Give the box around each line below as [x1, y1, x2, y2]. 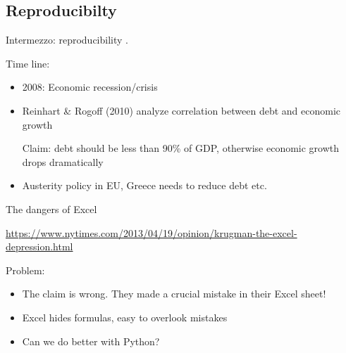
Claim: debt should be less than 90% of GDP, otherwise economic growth [22, 141, 340, 155]
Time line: [6, 56, 50, 70]
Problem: [6, 262, 45, 277]
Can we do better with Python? [22, 333, 160, 348]
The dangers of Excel [6, 201, 97, 216]
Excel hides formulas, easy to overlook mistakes [22, 309, 228, 324]
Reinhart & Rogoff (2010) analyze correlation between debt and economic [22, 103, 341, 117]
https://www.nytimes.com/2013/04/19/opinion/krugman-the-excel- [6, 225, 297, 240]
